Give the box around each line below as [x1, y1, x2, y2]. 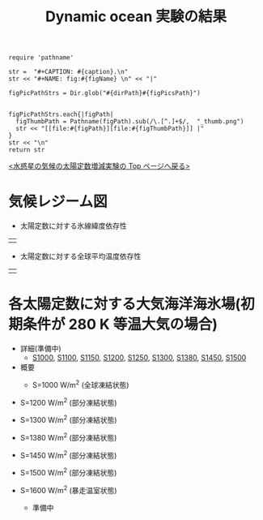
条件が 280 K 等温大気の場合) [23, 316, 218, 333]
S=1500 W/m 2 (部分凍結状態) [19, 466, 117, 477]
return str [8, 146, 45, 154]
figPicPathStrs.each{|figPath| [8, 110, 114, 118]
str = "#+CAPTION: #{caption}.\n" [8, 68, 129, 76]
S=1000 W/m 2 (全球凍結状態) [32, 379, 129, 389]
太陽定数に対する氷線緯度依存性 [19, 221, 127, 231]
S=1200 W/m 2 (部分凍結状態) [19, 396, 117, 407]
